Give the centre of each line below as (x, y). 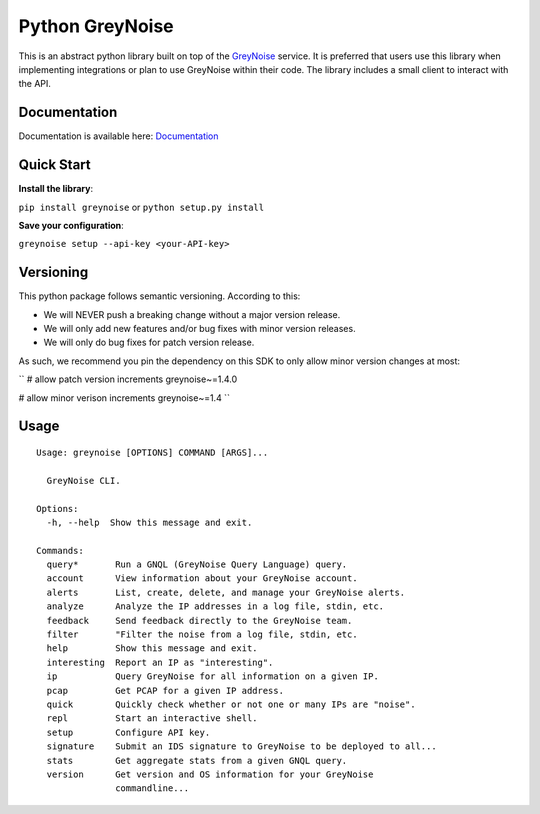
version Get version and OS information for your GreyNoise (210, 774)
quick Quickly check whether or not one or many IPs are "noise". (231, 704)
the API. (35, 84)
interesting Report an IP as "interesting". (160, 662)
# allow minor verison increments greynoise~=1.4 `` (124, 397)
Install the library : (56, 189)
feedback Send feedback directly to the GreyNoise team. (199, 620)
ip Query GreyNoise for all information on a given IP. (212, 676)
